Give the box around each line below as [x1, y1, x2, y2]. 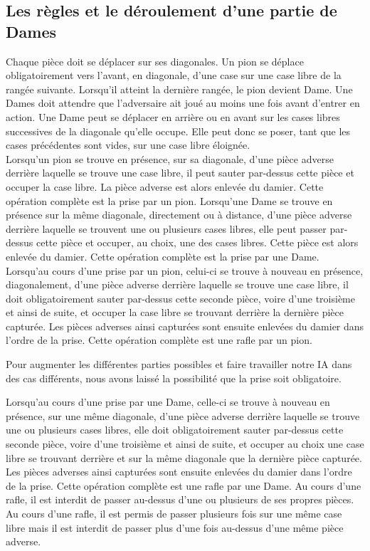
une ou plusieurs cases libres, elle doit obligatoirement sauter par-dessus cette [6, 422, 344, 437]
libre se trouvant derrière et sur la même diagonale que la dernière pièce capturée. [6, 450, 362, 465]
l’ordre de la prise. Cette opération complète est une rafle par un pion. [6, 332, 312, 347]
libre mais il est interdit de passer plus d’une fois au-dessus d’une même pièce [6, 520, 344, 535]
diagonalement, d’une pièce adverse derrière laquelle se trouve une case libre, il [6, 277, 349, 292]
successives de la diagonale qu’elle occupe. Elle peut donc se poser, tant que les [6, 123, 351, 138]
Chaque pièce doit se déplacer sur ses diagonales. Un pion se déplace [6, 53, 304, 68]
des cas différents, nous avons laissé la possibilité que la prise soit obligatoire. [6, 370, 342, 385]
